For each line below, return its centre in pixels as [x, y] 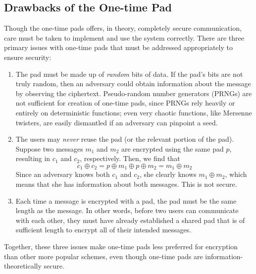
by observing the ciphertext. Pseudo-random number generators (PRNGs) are [134, 93]
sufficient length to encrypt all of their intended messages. [103, 230]
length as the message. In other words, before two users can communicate [127, 210]
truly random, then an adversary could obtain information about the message [133, 83]
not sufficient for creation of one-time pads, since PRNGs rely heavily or [125, 103]
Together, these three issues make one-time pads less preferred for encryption [121, 246]
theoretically [23, 266]
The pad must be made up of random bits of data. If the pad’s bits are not [129, 74]
